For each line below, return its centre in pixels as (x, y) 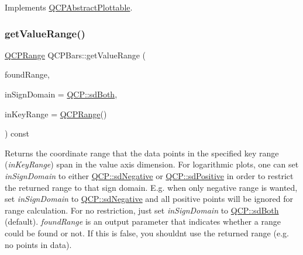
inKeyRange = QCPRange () (56, 113)
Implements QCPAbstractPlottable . (69, 7)
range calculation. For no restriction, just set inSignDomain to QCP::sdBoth (142, 210)
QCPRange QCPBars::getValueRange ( (75, 55)
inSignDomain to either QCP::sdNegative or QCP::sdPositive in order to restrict (149, 175)
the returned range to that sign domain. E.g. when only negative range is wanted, (151, 187)
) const (17, 133)
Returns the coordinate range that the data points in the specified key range (142, 153)
